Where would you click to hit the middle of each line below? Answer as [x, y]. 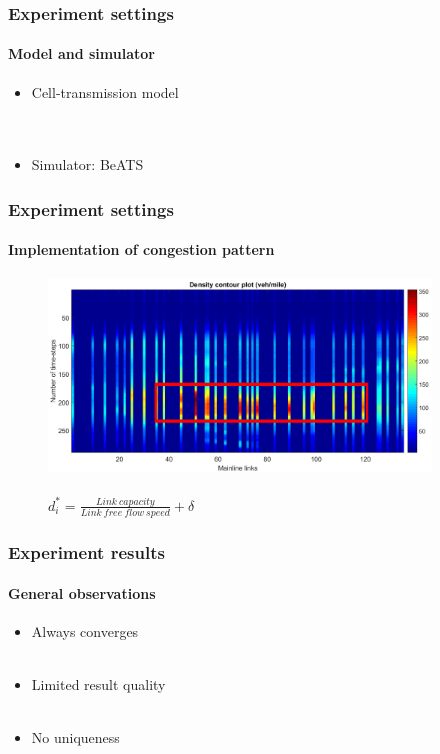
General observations [82, 592]
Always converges [85, 630]
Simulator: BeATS [87, 164]
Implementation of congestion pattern [141, 249]
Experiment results [86, 552]
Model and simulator [81, 53]
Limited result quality [98, 684]
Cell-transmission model [105, 91]
